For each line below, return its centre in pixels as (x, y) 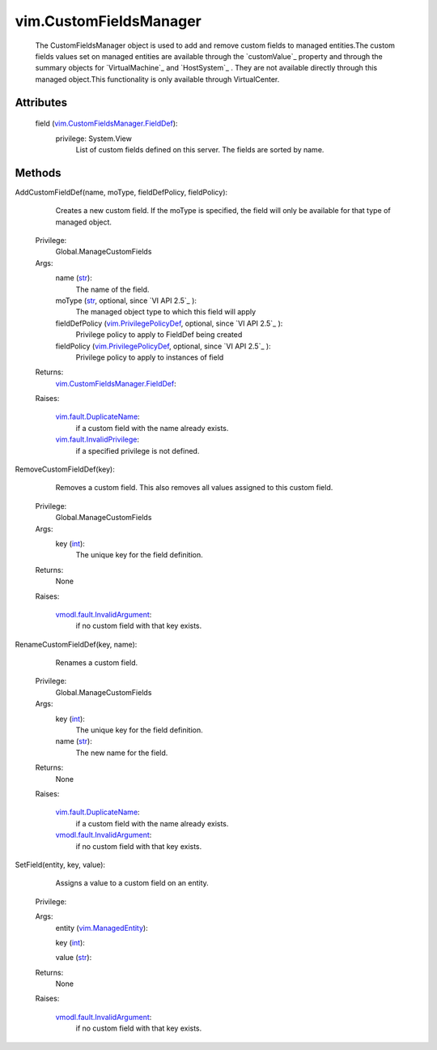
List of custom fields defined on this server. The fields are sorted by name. (200, 149)
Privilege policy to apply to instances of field (150, 357)
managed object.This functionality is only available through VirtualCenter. (157, 79)
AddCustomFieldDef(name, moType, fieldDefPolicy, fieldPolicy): (121, 192)
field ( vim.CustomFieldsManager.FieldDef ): (106, 124)
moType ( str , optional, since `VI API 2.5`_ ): (126, 301)
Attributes (41, 102)
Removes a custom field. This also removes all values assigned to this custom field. (194, 488)
